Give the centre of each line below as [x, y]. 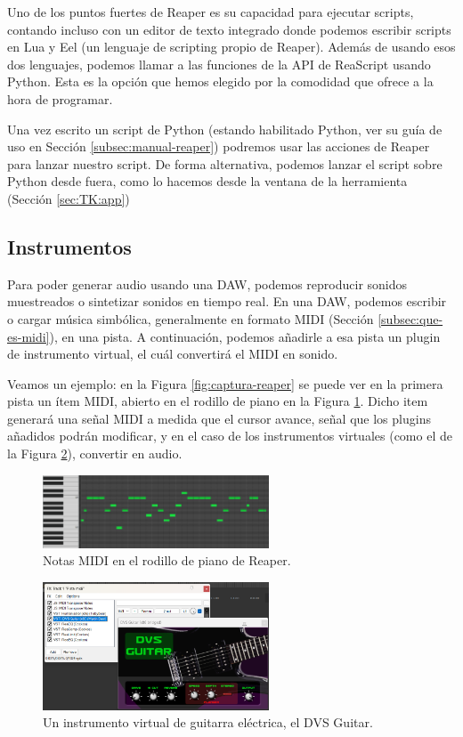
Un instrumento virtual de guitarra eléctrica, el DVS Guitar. [208, 722]
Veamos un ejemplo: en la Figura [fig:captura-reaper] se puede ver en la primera [225, 383]
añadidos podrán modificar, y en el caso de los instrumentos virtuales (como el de [230, 436]
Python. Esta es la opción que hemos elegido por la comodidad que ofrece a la [220, 81]
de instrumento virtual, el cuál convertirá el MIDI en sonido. [173, 354]
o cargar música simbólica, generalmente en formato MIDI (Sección [191, 318]
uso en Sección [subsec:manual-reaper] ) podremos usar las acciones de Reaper [219, 146]
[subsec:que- [410, 318]
